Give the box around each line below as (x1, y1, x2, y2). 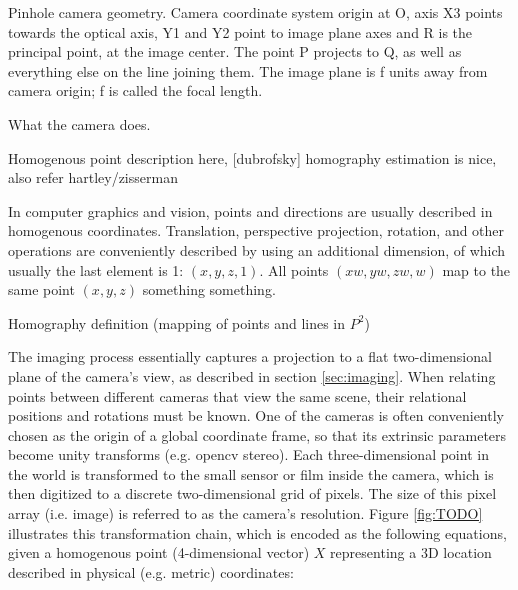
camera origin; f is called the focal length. (8, 80, 263, 101)
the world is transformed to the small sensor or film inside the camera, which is (8, 463, 494, 484)
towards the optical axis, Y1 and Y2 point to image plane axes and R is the (8, 21, 473, 42)
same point (8, 279, 75, 300)
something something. (142, 279, 276, 300)
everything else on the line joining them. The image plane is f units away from (8, 60, 488, 81)
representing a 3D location (330, 542, 492, 563)
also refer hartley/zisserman (8, 167, 178, 188)
